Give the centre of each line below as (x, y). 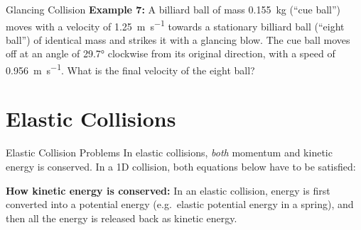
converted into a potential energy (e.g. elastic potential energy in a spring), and (180, 204)
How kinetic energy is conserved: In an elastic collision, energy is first (168, 190)
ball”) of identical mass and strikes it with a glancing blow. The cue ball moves (178, 39)
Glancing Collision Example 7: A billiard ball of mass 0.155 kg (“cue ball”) (173, 9)
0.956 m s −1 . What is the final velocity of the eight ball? (130, 69)
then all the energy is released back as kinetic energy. (122, 218)
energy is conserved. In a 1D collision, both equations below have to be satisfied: (181, 166)
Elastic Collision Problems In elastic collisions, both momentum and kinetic (169, 153)
